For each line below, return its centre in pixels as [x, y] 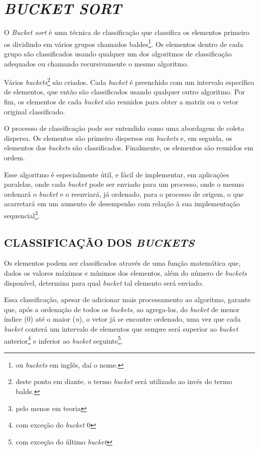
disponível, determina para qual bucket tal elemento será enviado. [104, 282]
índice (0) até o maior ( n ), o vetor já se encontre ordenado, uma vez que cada [123, 319]
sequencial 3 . [22, 214]
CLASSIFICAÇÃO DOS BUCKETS [99, 242]
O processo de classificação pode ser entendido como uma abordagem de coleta [124, 128]
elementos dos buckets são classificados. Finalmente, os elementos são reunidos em [129, 148]
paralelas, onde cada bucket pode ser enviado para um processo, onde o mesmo [124, 184]
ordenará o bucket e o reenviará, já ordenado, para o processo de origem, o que [124, 194]
